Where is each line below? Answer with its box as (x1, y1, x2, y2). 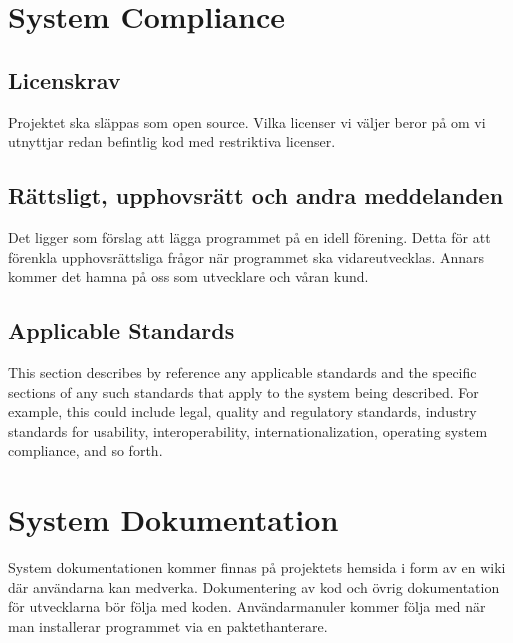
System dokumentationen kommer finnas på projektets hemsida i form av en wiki (8, 557, 506, 578)
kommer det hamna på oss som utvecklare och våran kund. (8, 266, 369, 287)
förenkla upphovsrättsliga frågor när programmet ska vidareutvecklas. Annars (8, 246, 485, 267)
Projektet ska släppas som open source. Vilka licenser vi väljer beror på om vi (8, 111, 486, 132)
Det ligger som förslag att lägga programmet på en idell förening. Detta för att (8, 226, 491, 247)
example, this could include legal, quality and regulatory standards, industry (8, 401, 477, 422)
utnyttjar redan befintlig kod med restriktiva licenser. (8, 131, 336, 152)
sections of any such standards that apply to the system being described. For (8, 381, 479, 402)
